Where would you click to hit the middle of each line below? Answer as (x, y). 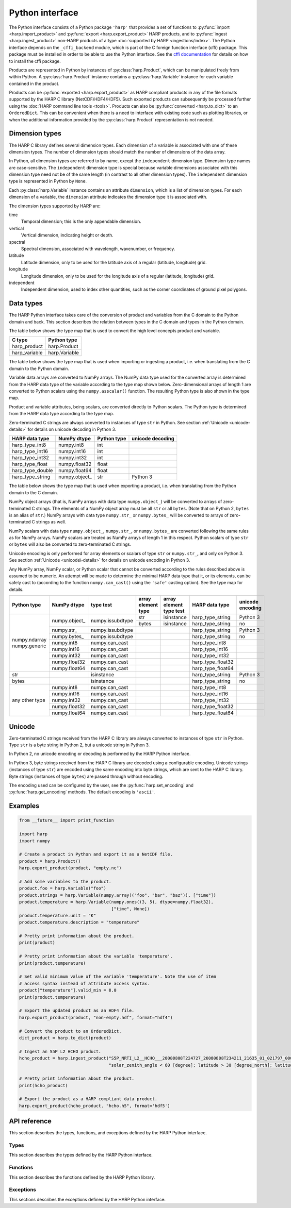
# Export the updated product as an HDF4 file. (77, 1011)
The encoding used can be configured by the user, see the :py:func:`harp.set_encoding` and (101, 785)
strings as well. (51, 522)
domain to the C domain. (33, 492)
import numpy (35, 841)
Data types (26, 303)
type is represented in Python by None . (48, 181)
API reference (30, 1121)
